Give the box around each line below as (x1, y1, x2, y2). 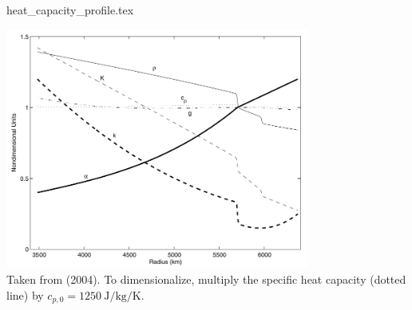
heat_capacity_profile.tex (6, 2, 134, 18)
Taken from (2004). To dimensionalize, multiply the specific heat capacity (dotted (6, 271, 406, 288)
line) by (6, 286, 44, 303)
